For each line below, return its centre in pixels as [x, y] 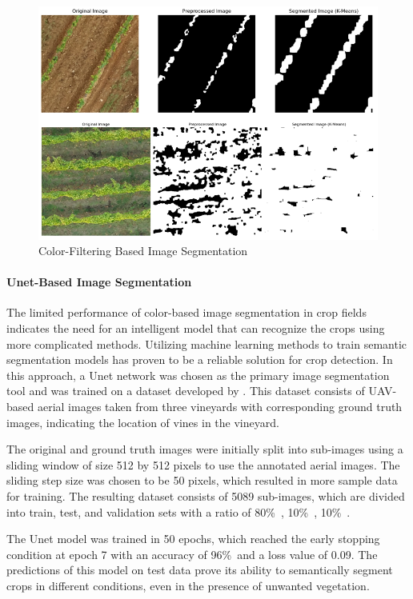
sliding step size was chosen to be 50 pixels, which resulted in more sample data [202, 480]
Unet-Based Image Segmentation [99, 282]
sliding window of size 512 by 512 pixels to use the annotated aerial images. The [203, 464]
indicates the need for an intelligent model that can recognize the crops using [196, 328]
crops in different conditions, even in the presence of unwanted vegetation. [188, 585]
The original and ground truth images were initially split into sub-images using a [205, 449]
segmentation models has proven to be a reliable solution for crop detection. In [200, 359]
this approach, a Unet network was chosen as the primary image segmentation [198, 375]
